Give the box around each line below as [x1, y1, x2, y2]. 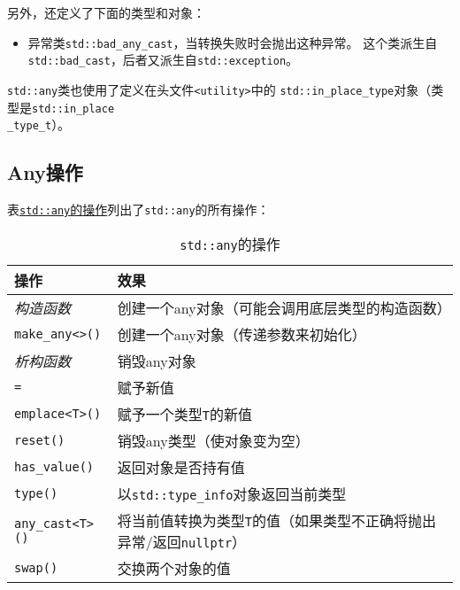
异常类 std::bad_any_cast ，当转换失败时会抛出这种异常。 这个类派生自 [27, 33, 438, 51]
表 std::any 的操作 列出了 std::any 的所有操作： [7, 200, 270, 219]
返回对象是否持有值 [117, 456, 245, 477]
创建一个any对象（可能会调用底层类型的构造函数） [117, 297, 451, 318]
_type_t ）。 [7, 115, 71, 134]
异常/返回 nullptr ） [117, 531, 247, 552]
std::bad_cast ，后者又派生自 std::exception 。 [27, 50, 299, 69]
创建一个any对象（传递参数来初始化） [117, 323, 366, 345]
